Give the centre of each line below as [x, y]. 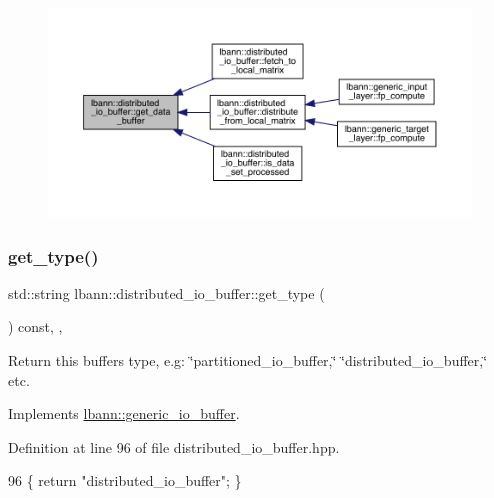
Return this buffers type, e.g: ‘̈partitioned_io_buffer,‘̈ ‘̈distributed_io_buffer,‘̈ [248, 359]
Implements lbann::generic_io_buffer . [124, 413]
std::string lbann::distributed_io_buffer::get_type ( [166, 292]
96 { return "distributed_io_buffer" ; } [125, 480]
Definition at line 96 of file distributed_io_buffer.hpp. [174, 446]
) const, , [35, 326]
